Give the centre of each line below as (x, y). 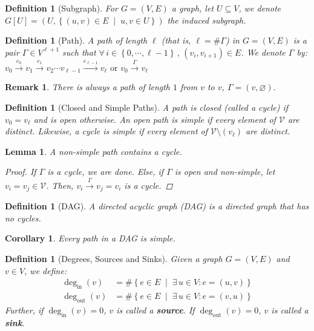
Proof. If (21, 172)
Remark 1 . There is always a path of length (88, 87)
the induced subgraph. (207, 20)
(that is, (176, 40)
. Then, (60, 185)
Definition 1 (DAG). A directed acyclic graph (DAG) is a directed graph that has (157, 206)
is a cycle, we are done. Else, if (106, 172)
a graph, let (193, 8)
